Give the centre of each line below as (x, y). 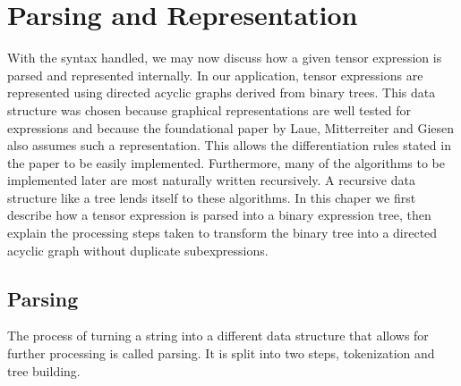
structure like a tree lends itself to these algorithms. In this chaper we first (212, 197)
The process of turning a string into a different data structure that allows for (218, 336)
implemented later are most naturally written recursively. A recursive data (211, 180)
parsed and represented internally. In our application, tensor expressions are (215, 75)
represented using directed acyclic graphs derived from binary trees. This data (222, 92)
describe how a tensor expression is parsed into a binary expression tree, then (219, 215)
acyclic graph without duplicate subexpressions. (138, 250)
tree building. (44, 370)
